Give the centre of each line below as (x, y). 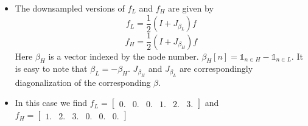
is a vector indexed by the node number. (124, 56)
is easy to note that (51, 68)
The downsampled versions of (70, 8)
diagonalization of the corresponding (83, 82)
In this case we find (51, 103)
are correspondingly (216, 68)
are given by (191, 8)
